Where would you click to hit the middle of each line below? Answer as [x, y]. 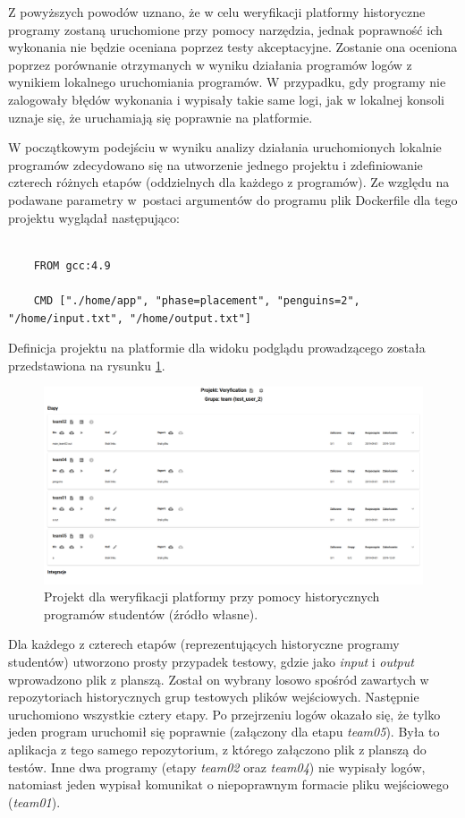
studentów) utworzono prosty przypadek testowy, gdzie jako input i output [211, 661]
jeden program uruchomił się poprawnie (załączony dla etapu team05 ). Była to [224, 732]
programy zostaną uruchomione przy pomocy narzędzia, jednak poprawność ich [225, 29]
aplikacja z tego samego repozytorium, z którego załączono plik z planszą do [217, 749]
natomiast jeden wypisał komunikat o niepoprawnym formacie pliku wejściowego [228, 784]
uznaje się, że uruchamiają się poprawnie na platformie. [161, 117]
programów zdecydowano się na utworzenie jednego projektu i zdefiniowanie [216, 164]
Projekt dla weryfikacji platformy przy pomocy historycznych [212, 596]
